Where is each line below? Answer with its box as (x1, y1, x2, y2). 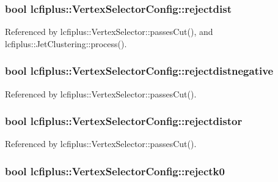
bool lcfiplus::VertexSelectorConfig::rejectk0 (5, 163, 225, 178)
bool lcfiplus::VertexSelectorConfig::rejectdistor (5, 113, 243, 129)
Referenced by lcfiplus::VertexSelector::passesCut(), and (5, 25, 213, 38)
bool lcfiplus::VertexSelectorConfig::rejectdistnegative (5, 63, 274, 78)
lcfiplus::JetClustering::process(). (5, 37, 127, 50)
